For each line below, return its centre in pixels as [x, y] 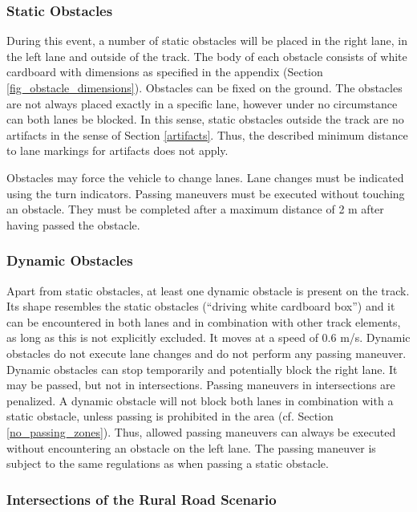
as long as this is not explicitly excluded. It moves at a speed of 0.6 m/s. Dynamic [208, 337]
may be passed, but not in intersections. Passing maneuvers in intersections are [201, 385]
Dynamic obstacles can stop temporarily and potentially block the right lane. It [202, 369]
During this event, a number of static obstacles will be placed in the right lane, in [207, 41]
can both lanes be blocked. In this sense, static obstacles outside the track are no [205, 119]
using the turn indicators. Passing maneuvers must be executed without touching [206, 193]
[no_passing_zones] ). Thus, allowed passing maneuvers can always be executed [201, 431]
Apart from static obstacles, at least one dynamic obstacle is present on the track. [208, 290]
